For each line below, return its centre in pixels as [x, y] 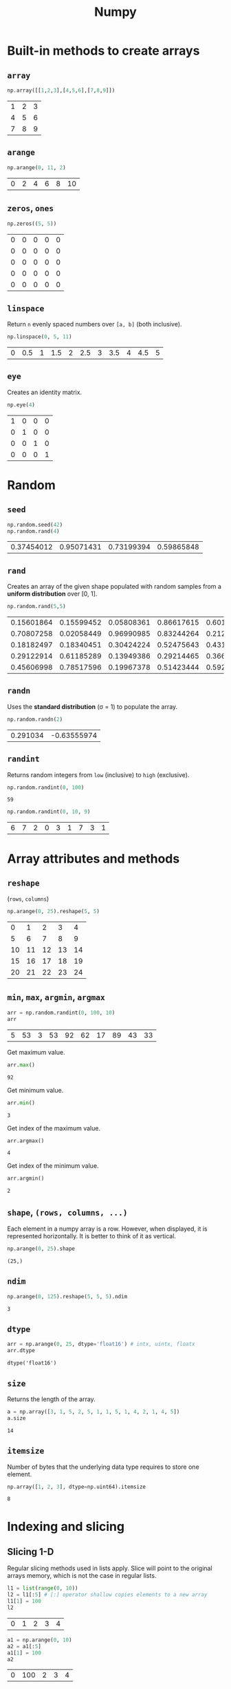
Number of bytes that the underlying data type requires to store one [103, 1467]
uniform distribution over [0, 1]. [52, 594]
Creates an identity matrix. [45, 392]
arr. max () [21, 1065]
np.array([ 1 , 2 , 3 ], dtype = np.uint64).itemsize [77, 1487]
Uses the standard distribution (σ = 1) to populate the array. [92, 706]
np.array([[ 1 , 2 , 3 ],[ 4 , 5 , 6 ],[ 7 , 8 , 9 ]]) [61, 90]
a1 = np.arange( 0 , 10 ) [40, 1640]
